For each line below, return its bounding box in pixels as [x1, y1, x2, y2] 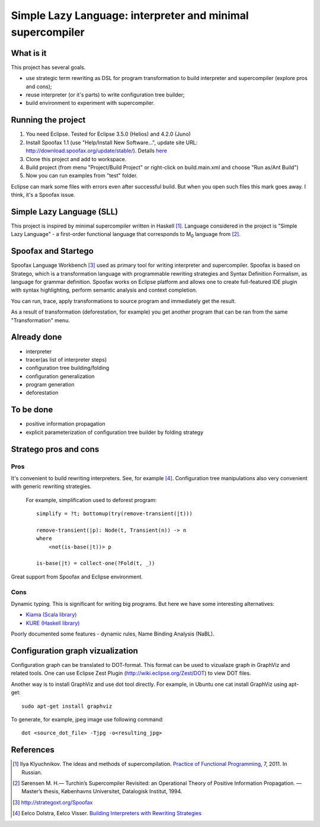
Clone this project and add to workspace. [25, 155, 127, 162]
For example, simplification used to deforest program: [25, 496, 157, 503]
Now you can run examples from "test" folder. [25, 172, 138, 179]
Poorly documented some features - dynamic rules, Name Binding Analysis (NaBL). [11, 630, 215, 637]
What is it [11, 48, 47, 58]
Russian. [21, 768, 43, 776]
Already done [11, 332, 62, 342]
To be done [11, 405, 53, 415]
